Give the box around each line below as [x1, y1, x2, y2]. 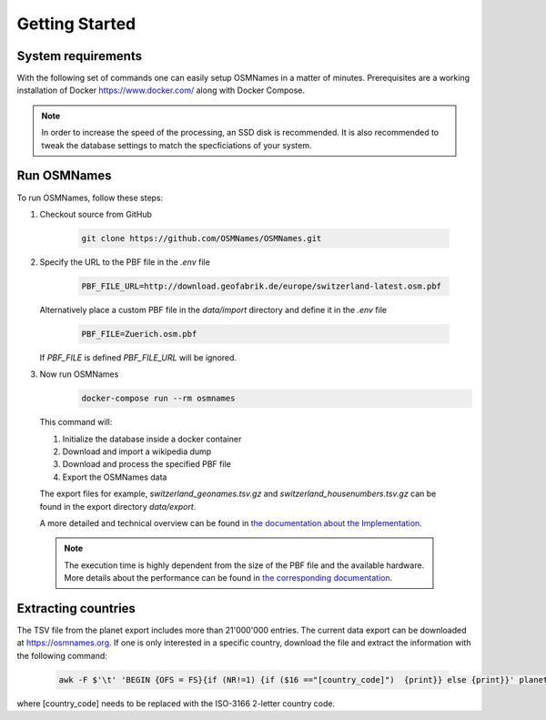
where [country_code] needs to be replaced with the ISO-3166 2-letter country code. [16, 697, 336, 709]
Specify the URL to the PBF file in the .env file [39, 256, 211, 268]
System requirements [16, 48, 143, 64]
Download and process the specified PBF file [62, 459, 231, 470]
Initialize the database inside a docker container [62, 433, 242, 444]
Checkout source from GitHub [39, 208, 152, 219]
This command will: [39, 417, 113, 428]
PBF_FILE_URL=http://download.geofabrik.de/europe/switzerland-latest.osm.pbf [81, 280, 441, 291]
